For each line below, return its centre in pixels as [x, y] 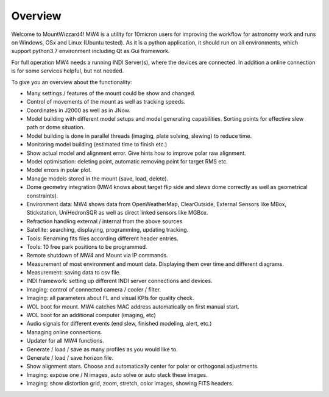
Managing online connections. [65, 332]
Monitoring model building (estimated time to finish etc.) [97, 145]
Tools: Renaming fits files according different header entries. [103, 238]
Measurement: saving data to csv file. [74, 273]
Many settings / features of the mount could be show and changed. [111, 93]
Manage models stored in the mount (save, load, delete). [97, 178]
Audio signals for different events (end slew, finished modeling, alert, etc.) [119, 324]
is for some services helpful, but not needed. [68, 71]
